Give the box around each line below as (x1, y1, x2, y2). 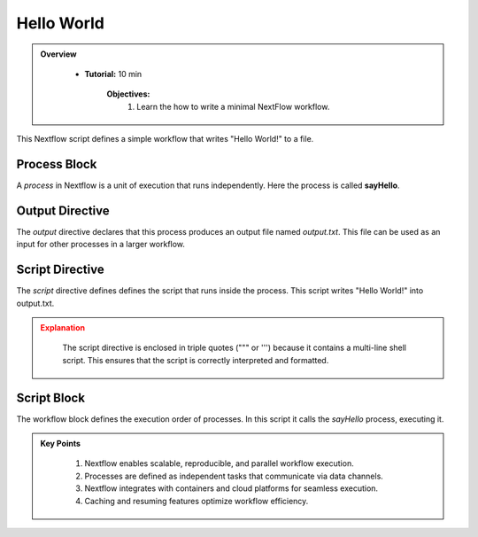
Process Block (16, 156, 97, 172)
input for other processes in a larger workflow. (16, 239, 186, 250)
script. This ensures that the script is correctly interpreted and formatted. (62, 354, 329, 365)
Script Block (16, 390, 86, 405)
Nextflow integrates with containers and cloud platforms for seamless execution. (84, 483, 379, 494)
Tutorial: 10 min (84, 68, 143, 79)
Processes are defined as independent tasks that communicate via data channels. (84, 471, 384, 481)
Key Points (40, 439, 81, 449)
